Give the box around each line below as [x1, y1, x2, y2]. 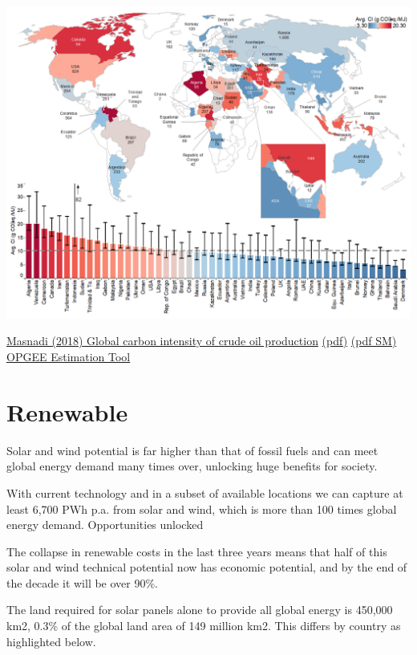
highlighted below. [6, 633, 96, 649]
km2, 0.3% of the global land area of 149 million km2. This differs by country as [6, 617, 401, 634]
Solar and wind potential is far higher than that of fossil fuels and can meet [6, 441, 379, 458]
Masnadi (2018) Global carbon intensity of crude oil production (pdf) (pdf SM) [6, 332, 397, 349]
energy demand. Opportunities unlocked [6, 516, 204, 533]
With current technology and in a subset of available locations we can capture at [6, 484, 403, 501]
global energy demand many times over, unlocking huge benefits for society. [6, 458, 378, 474]
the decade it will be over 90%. [6, 574, 159, 591]
